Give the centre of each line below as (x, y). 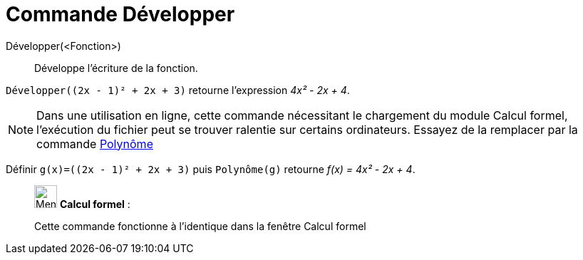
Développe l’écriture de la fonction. (116, 68)
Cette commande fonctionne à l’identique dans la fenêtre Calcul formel (200, 226)
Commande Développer (120, 14)
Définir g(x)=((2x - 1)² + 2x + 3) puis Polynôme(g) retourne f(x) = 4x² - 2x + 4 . (211, 169)
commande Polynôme (95, 144)
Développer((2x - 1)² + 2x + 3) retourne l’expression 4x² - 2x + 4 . (178, 90)
